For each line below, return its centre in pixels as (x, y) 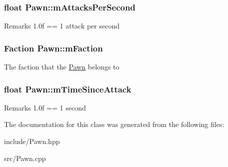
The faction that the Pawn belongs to (62, 67)
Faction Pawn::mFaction (53, 48)
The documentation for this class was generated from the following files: (114, 124)
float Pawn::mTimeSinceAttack (68, 89)
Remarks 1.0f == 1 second (45, 107)
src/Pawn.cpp (25, 158)
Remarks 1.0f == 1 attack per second (62, 26)
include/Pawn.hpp (32, 141)
